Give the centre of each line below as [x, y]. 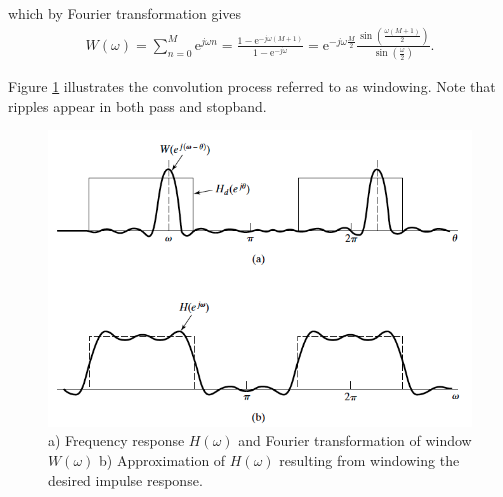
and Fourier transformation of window [355, 440]
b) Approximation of [162, 460]
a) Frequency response [116, 440]
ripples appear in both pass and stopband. [137, 105]
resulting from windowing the [369, 460]
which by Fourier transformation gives [125, 13]
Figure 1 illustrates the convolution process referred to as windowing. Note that [252, 86]
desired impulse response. [125, 479]
